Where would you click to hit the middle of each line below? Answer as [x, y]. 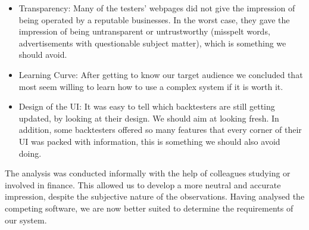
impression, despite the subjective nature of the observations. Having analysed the [155, 196]
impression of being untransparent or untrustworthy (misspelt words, [144, 31]
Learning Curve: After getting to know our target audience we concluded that [161, 74]
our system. [26, 220]
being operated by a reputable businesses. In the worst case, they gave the [154, 19]
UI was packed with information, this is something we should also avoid [149, 141]
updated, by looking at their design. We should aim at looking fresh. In [149, 118]
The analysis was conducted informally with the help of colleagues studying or [148, 173]
